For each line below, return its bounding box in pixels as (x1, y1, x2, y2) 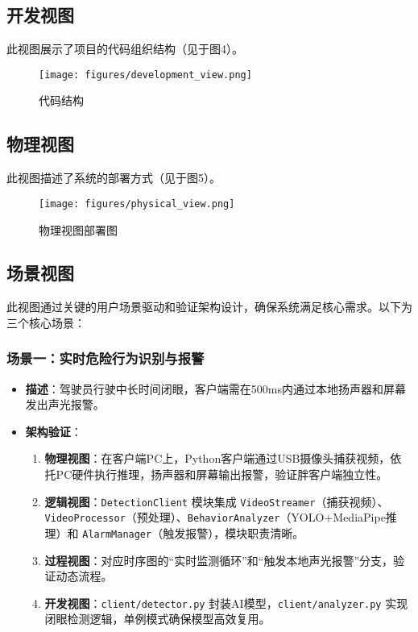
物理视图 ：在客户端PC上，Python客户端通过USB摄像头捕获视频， (44, 450, 391, 467)
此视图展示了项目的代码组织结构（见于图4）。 (6, 40, 243, 57)
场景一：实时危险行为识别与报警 (6, 348, 205, 368)
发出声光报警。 (25, 396, 105, 413)
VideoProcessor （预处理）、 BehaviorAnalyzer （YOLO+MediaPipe (44, 509, 386, 526)
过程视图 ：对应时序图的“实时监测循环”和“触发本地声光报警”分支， (44, 551, 394, 568)
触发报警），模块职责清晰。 (163, 524, 304, 541)
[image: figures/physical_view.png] (39, 197, 235, 210)
